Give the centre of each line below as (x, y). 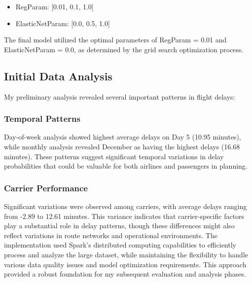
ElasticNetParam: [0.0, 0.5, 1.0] (63, 23)
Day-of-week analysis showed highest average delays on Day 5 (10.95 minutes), (123, 137)
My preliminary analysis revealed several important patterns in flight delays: (120, 96)
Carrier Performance (46, 188)
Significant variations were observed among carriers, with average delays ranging (126, 206)
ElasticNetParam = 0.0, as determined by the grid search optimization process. (124, 49)
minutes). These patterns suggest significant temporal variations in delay (114, 156)
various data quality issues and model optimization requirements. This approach (125, 264)
